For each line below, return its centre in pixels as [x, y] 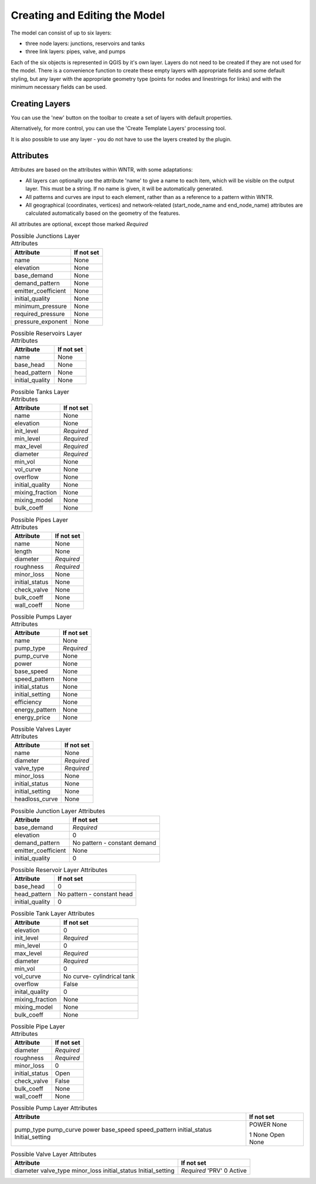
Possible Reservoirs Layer [47, 333]
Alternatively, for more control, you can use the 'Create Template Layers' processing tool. [118, 128]
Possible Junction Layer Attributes [58, 811]
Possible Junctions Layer [45, 236]
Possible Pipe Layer [38, 1026]
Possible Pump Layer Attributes [54, 1108]
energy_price [32, 718]
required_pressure [39, 314]
